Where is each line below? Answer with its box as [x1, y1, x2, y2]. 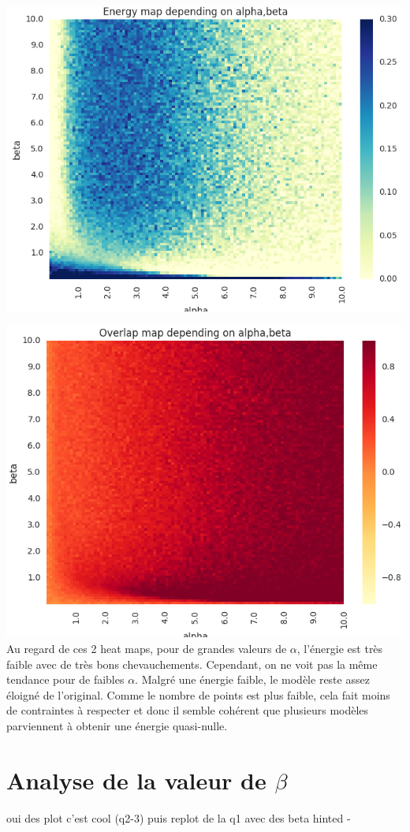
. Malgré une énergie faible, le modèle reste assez [135, 671, 370, 688]
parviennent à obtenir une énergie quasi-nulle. [6, 718, 228, 734]
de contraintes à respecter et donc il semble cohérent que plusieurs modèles [6, 702, 369, 718]
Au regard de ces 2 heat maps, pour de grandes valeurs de [6, 640, 287, 657]
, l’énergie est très [296, 640, 383, 657]
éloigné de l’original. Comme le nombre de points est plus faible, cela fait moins [6, 686, 390, 703]
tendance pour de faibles [6, 671, 125, 688]
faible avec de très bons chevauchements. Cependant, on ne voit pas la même [6, 655, 378, 672]
